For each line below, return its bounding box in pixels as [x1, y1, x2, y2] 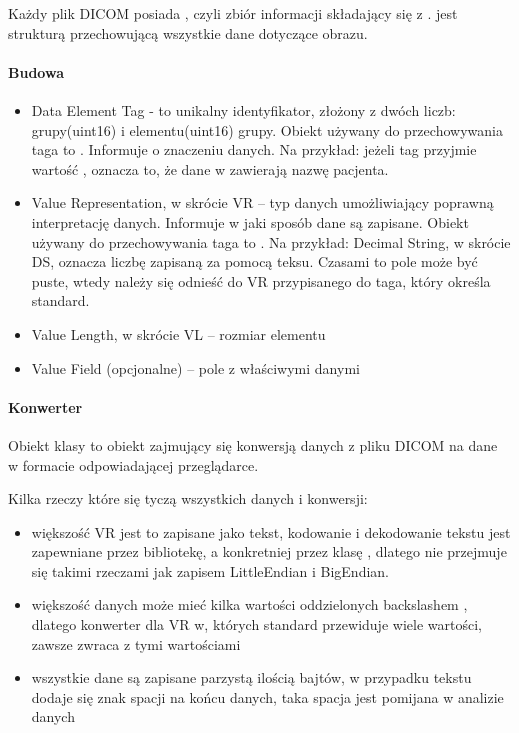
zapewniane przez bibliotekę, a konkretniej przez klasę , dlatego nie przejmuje [31, 541, 507, 562]
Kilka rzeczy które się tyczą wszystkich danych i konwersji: [8, 488, 368, 509]
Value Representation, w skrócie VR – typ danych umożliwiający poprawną [31, 192, 494, 213]
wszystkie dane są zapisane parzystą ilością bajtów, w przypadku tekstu [31, 667, 472, 688]
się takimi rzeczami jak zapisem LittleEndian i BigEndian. [31, 560, 389, 581]
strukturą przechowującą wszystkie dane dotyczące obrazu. [8, 22, 368, 43]
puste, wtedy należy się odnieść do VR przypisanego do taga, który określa [31, 270, 491, 291]
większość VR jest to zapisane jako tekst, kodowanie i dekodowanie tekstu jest [31, 521, 511, 542]
